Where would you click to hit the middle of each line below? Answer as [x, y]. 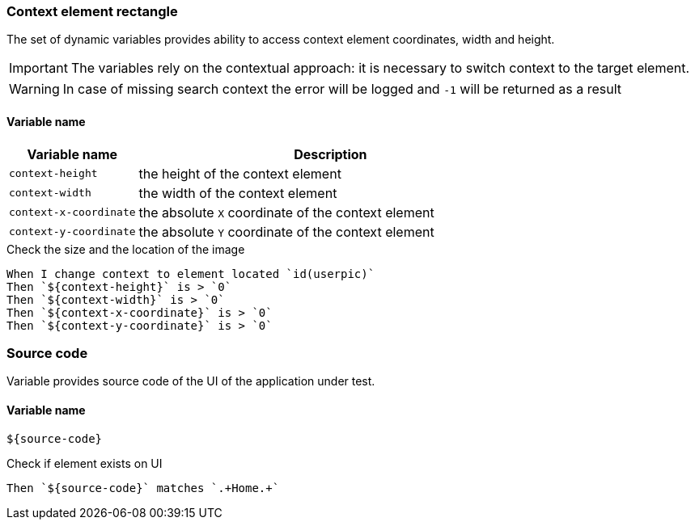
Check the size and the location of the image [126, 249]
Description [331, 154]
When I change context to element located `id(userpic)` [191, 274]
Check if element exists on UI [85, 463]
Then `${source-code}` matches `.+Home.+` [143, 488]
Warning [34, 89]
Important [38, 68]
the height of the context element [240, 173]
